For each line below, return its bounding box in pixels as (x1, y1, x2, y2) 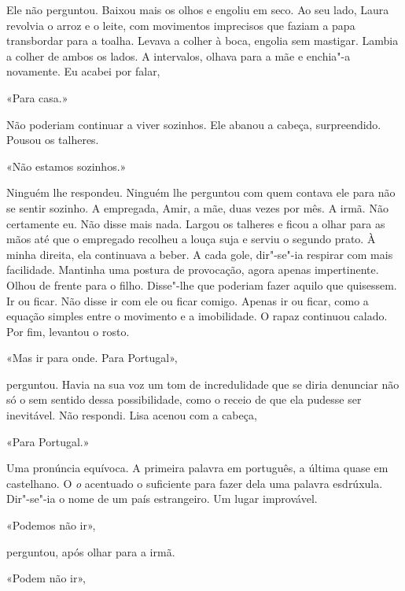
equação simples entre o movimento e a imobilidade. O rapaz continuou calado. (6, 308, 388, 324)
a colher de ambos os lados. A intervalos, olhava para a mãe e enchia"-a (6, 47, 351, 64)
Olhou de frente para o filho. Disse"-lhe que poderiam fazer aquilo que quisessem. (6, 276, 397, 293)
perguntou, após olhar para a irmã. (6, 543, 175, 560)
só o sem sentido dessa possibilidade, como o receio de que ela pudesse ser (6, 391, 362, 408)
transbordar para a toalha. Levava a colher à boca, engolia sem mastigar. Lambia (6, 32, 399, 49)
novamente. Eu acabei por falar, (6, 63, 160, 79)
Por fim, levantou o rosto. (6, 323, 130, 339)
